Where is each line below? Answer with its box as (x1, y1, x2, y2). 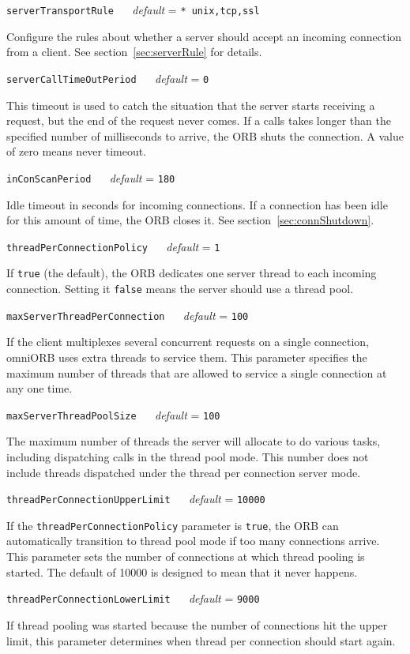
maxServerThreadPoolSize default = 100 (6, 406, 220, 423)
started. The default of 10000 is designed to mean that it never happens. (6, 563, 358, 580)
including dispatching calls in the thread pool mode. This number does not (6, 448, 369, 464)
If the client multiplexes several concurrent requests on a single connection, (6, 333, 370, 350)
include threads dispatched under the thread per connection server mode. (6, 464, 361, 480)
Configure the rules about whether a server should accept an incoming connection (6, 28, 402, 44)
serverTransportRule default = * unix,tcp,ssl (6, 2, 260, 17)
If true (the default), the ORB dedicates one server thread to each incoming (6, 265, 377, 281)
